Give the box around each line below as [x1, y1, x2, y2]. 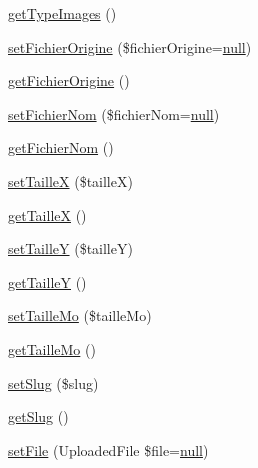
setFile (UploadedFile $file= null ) [8, 439, 209, 460]
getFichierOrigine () [8, 70, 130, 91]
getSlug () [8, 406, 69, 427]
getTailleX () [8, 204, 87, 225]
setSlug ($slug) [8, 372, 99, 393]
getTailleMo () [8, 338, 96, 359]
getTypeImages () [8, 3, 117, 23]
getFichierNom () [8, 137, 114, 158]
